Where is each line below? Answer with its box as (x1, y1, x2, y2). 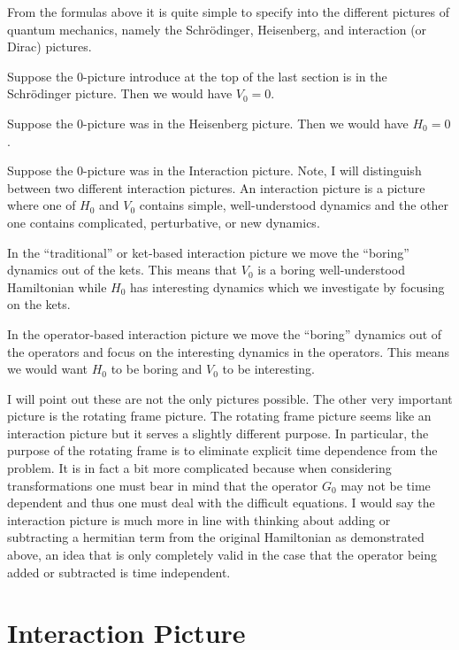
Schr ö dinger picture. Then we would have (7, 84, 233, 103)
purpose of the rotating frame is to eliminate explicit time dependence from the (7, 441, 438, 460)
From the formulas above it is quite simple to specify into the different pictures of (7, 3, 450, 20)
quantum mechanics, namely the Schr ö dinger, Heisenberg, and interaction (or (7, 19, 427, 38)
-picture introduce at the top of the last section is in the (83, 66, 387, 85)
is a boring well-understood (257, 260, 405, 279)
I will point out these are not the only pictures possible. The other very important (7, 389, 453, 407)
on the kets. (7, 295, 71, 313)
